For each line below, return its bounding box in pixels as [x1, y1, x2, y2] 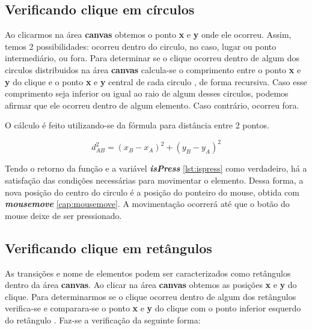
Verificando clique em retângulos [5, 238, 212, 257]
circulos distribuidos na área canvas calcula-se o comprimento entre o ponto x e [5, 63, 301, 76]
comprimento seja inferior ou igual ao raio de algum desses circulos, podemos [5, 87, 289, 100]
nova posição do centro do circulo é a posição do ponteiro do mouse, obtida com [5, 185, 299, 198]
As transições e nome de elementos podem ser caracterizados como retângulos [5, 266, 291, 279]
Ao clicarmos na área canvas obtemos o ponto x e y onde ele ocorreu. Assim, [5, 28, 292, 41]
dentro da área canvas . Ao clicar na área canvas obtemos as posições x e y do [5, 278, 297, 291]
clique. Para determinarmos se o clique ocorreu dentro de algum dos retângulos [5, 290, 296, 302]
